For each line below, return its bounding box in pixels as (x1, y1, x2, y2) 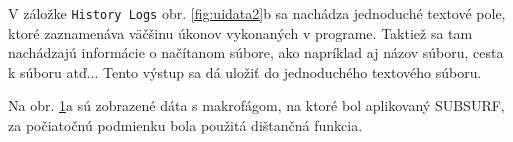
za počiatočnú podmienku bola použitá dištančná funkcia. (8, 115, 363, 136)
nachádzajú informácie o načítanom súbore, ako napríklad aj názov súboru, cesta (8, 42, 504, 63)
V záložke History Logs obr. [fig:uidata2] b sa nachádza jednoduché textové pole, (8, 3, 506, 23)
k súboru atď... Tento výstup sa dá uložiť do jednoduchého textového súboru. (8, 61, 482, 82)
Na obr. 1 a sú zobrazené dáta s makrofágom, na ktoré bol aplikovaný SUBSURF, (8, 95, 505, 116)
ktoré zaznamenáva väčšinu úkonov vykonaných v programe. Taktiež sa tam (8, 22, 473, 43)
